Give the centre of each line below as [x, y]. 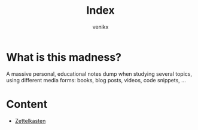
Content [27, 104]
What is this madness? [64, 57]
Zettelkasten [30, 120]
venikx [100, 27]
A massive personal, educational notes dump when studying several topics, [99, 74]
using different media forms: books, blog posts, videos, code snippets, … [96, 80]
